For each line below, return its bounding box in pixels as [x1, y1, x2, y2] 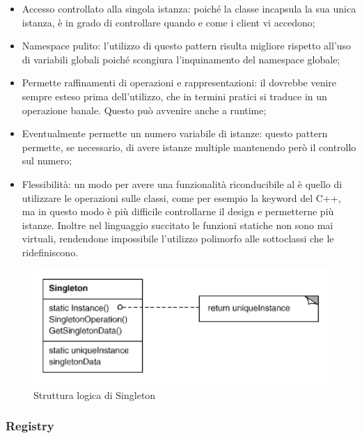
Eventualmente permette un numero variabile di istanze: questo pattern [22, 126, 328, 141]
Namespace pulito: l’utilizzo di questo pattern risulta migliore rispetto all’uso [22, 38, 352, 53]
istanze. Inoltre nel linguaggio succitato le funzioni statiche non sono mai [22, 217, 333, 232]
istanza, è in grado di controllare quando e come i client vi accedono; [22, 15, 315, 29]
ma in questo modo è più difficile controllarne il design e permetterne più [22, 204, 334, 219]
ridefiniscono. [22, 244, 79, 259]
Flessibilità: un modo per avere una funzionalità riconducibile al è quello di [22, 176, 343, 191]
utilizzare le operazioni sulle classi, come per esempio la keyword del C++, [22, 190, 341, 205]
